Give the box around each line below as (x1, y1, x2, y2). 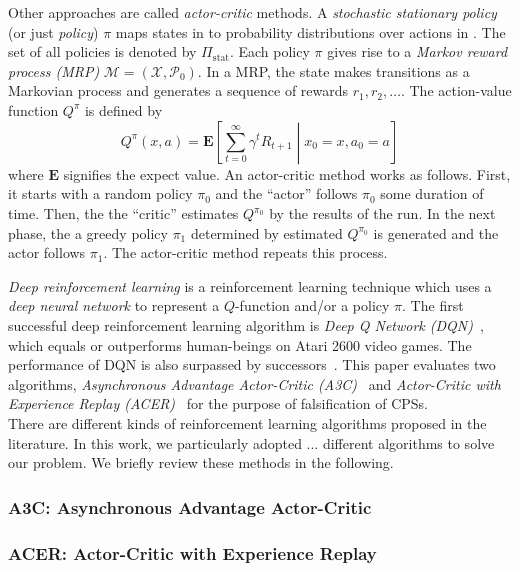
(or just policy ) (8, 21, 99, 42)
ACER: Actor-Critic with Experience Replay (8, 540, 377, 565)
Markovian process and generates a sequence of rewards (8, 80, 349, 101)
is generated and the (373, 222, 499, 243)
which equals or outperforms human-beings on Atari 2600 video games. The (8, 334, 472, 355)
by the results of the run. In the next (269, 203, 496, 224)
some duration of (380, 183, 484, 204)
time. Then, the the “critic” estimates (8, 203, 239, 224)
